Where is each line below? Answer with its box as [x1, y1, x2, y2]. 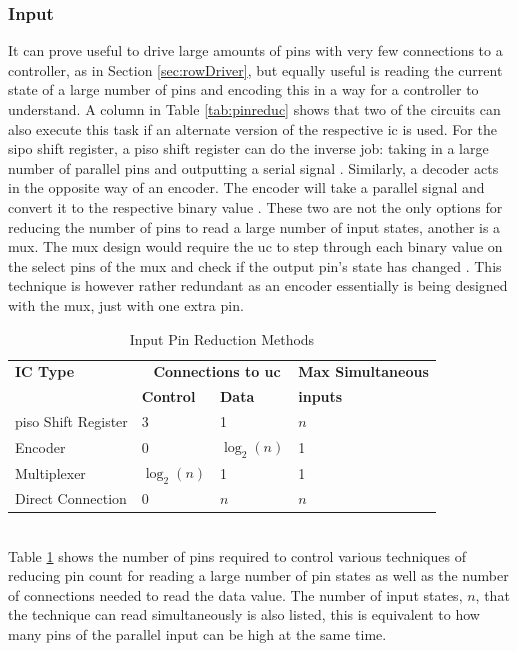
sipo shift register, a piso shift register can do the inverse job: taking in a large [8, 138, 489, 159]
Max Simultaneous [298, 361, 429, 382]
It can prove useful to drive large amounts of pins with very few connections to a [8, 40, 503, 61]
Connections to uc [153, 361, 281, 382]
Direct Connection [15, 488, 127, 508]
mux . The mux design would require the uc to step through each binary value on [8, 236, 503, 257]
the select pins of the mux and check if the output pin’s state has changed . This [8, 255, 502, 276]
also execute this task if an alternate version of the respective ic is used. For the [8, 118, 497, 139]
